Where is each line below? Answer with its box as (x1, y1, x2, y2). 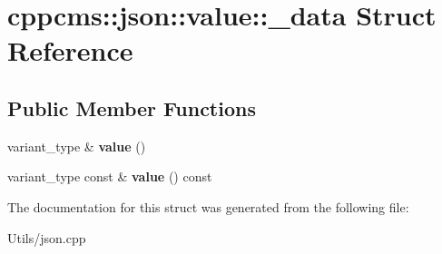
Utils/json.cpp (7, 228, 86, 247)
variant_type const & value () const (7, 167, 212, 186)
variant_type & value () (7, 136, 146, 155)
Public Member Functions (7, 93, 256, 122)
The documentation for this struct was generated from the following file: (7, 197, 409, 216)
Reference (7, 32, 133, 69)
